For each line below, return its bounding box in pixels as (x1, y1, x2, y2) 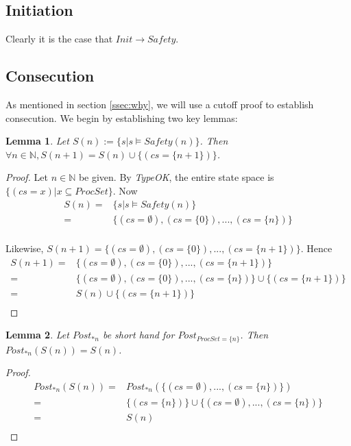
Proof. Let (5, 170, 48, 184)
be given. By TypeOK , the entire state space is (78, 170, 274, 184)
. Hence (300, 240, 332, 255)
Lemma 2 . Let (5, 327, 69, 342)
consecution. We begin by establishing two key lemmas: (5, 110, 238, 125)
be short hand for (102, 327, 175, 342)
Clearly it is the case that (5, 32, 113, 46)
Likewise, (5, 240, 44, 255)
